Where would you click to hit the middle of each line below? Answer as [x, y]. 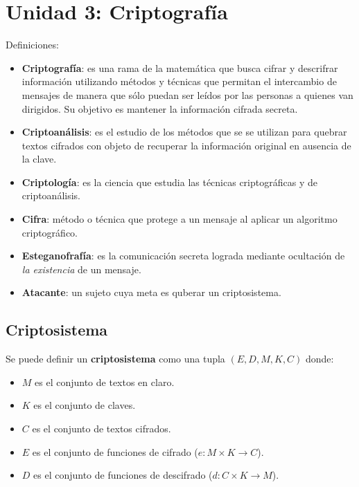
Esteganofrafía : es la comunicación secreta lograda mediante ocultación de [183, 256]
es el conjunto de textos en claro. [105, 382]
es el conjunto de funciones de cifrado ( [115, 451]
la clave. [39, 159]
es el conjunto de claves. [85, 405]
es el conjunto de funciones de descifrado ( [123, 475]
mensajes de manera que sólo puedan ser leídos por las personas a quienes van [187, 94]
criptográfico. [50, 232]
